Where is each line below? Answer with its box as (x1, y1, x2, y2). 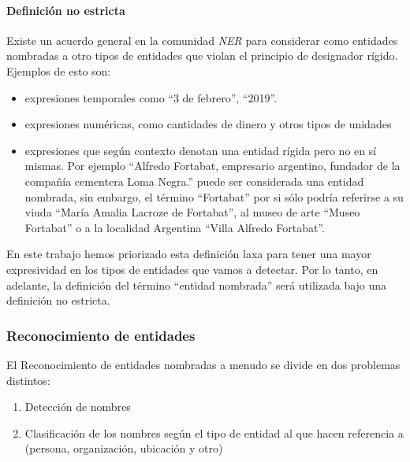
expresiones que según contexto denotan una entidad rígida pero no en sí (24, 142, 377, 158)
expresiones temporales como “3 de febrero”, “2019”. (24, 89, 278, 105)
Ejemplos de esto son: (6, 62, 111, 79)
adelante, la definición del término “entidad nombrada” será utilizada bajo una (6, 276, 387, 293)
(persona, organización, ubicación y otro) (24, 440, 223, 456)
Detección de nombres (24, 398, 131, 415)
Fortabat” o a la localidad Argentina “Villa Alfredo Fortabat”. (24, 219, 325, 235)
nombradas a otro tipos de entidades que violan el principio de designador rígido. (6, 47, 398, 64)
